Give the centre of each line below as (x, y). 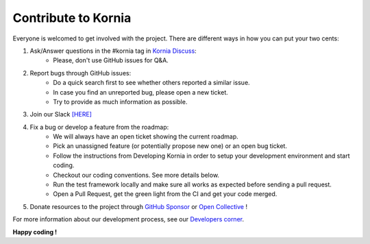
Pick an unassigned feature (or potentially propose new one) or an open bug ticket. (170, 146)
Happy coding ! (35, 232)
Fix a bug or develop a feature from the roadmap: (99, 127)
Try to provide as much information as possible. (120, 101)
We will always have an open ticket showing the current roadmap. (146, 136)
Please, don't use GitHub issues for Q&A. (111, 60)
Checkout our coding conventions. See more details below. (136, 175)
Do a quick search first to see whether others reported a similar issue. (151, 83)
